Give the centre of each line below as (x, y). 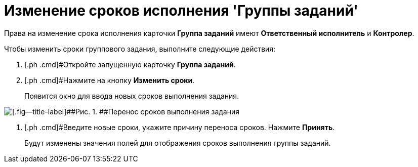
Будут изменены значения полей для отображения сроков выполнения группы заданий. (178, 143)
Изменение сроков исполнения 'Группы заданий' (181, 11)
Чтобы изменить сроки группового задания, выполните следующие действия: (140, 49)
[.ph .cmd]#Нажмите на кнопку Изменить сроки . (110, 80)
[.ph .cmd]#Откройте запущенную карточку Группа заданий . (130, 64)
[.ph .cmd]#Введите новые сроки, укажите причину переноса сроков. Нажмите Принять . (180, 127)
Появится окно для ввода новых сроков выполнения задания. (132, 96)
